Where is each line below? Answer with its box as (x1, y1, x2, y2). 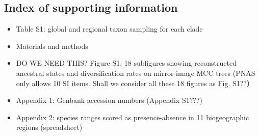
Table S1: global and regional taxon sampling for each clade (16, 23, 203, 34)
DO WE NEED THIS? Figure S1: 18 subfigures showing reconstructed (16, 58, 237, 68)
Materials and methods (16, 40, 88, 51)
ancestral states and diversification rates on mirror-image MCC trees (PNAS (16, 67, 255, 78)
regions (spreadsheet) (16, 122, 83, 132)
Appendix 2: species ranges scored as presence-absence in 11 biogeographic (16, 112, 249, 122)
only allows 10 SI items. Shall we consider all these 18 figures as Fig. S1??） (16, 77, 254, 88)
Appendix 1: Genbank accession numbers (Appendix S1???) (16, 95, 202, 105)
